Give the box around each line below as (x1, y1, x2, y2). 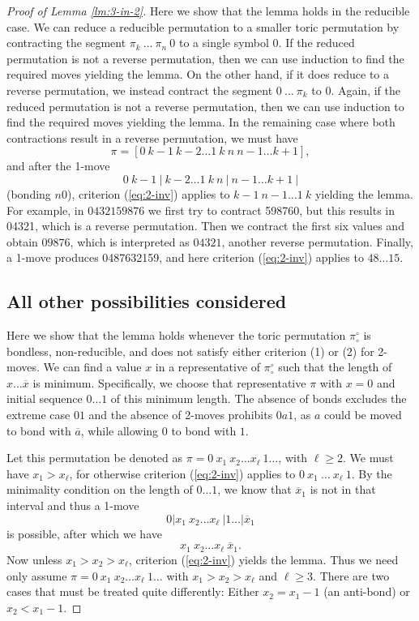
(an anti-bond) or (323, 583, 410, 600)
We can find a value (43, 358, 142, 375)
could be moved (324, 406, 402, 423)
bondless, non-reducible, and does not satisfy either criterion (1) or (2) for (6, 342, 374, 359)
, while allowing (80, 422, 159, 439)
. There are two (313, 567, 390, 584)
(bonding (6, 185, 51, 202)
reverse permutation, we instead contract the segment (6, 81, 273, 98)
